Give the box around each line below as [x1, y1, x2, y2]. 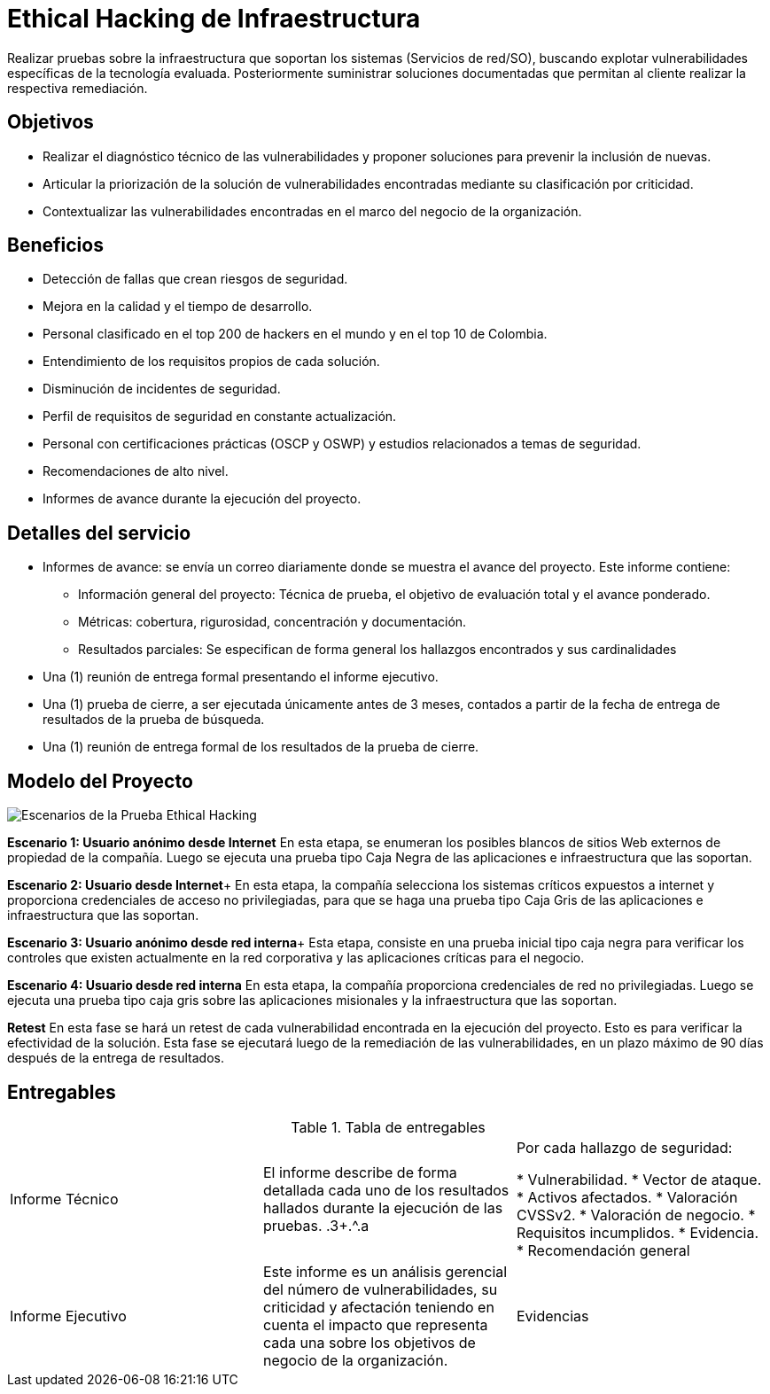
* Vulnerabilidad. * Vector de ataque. [516, 1170, 762, 1188]
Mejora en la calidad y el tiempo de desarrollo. [43, 299, 313, 315]
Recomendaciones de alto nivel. [43, 463, 229, 479]
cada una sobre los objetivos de [262, 1333, 476, 1351]
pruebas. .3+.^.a [262, 1216, 369, 1234]
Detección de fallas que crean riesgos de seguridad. [43, 271, 348, 287]
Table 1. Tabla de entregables [291, 1118, 486, 1136]
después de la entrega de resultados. [7, 1050, 224, 1066]
